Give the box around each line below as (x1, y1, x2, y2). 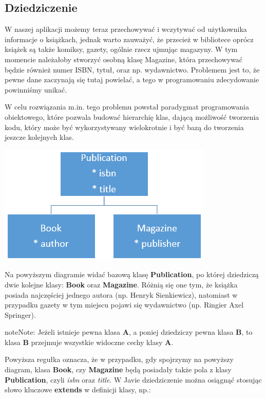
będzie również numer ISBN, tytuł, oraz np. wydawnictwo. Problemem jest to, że (5, 64, 260, 75)
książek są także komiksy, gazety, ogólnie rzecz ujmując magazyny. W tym (5, 44, 238, 55)
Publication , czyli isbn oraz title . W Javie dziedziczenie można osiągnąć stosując (5, 374, 262, 385)
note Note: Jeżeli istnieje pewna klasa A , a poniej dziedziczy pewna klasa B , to (5, 327, 253, 337)
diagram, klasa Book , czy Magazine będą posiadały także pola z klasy (5, 364, 232, 375)
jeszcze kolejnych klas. (5, 132, 74, 142)
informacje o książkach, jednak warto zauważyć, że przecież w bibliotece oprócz (5, 33, 254, 44)
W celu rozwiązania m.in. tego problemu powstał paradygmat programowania (5, 101, 249, 112)
